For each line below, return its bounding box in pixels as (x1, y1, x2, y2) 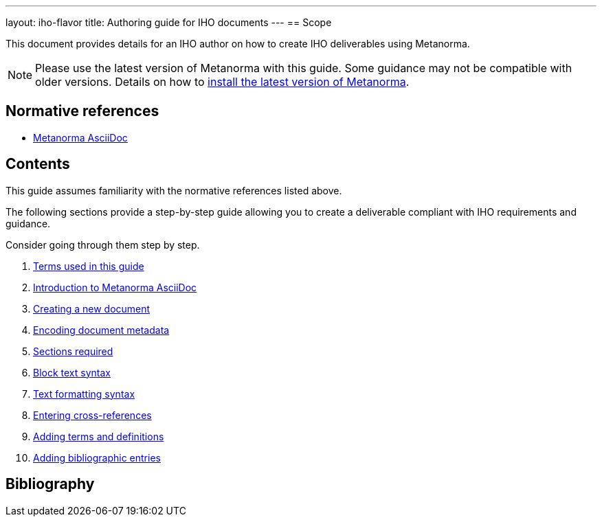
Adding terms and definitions (33, 430, 164, 442)
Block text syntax (33, 366, 111, 378)
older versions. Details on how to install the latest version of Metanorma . (35, 75, 410, 89)
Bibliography (5, 475, 95, 493)
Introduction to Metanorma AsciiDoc (33, 281, 197, 293)
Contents (5, 155, 70, 173)
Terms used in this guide (33, 260, 144, 272)
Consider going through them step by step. (5, 238, 200, 251)
